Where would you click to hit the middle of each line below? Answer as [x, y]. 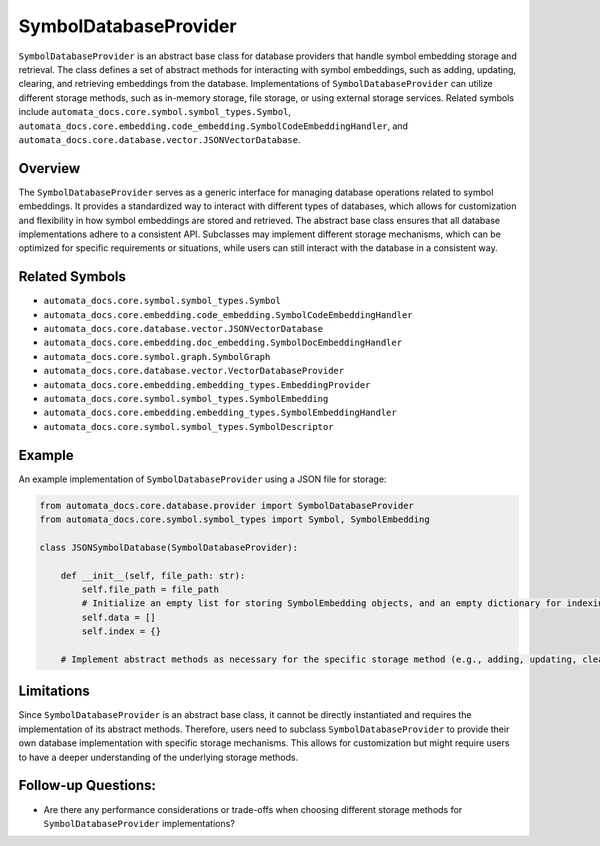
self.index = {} [121, 631]
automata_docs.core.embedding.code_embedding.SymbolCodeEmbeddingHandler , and [213, 126]
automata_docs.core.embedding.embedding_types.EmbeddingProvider [207, 384]
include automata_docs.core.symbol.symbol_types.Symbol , [155, 112]
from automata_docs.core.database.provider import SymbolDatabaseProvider [227, 505]
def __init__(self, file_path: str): [153, 575]
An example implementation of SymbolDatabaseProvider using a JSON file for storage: [202, 479]
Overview [49, 168]
